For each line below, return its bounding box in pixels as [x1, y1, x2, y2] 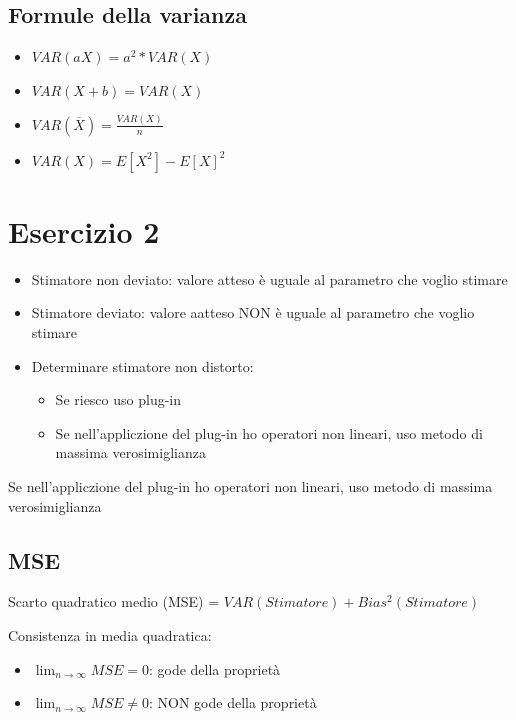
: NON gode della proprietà [148, 692, 317, 713]
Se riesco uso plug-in [55, 389, 182, 410]
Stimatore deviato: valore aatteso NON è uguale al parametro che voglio [31, 302, 475, 323]
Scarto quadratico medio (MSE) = [8, 591, 220, 612]
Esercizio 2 [8, 210, 160, 251]
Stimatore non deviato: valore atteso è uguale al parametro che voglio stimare [31, 268, 508, 289]
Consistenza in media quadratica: [8, 624, 212, 645]
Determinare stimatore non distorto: [31, 355, 254, 376]
